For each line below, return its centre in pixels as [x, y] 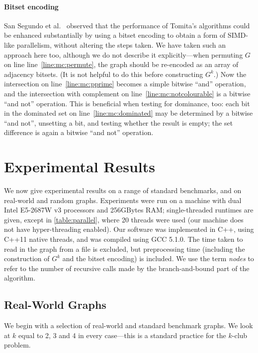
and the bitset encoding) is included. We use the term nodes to [158, 258]
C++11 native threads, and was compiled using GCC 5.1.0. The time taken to [124, 239]
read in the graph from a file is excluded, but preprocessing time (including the [125, 248]
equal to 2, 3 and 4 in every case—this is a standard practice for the [122, 335]
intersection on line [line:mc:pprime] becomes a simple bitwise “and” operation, [125, 84]
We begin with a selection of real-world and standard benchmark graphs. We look [129, 325]
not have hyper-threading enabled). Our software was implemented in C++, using [129, 229]
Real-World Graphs [55, 305]
